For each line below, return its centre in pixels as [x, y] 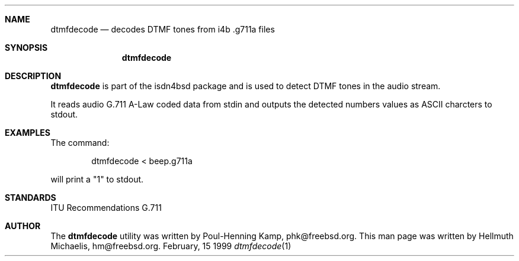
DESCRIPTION [33, 76]
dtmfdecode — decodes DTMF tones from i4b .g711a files [163, 29]
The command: [80, 143]
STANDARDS [31, 198]
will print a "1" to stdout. [97, 179]
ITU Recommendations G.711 [106, 208]
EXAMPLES [28, 133]
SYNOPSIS [26, 48]
